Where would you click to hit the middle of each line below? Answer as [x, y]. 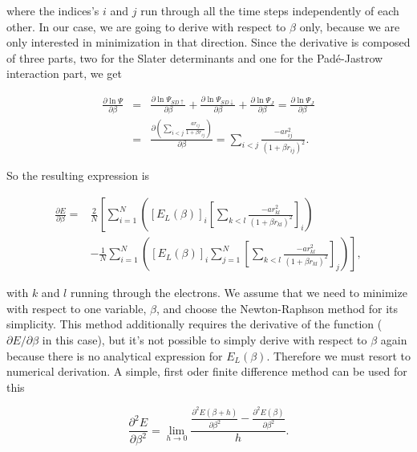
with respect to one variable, [77, 308]
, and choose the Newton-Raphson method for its [277, 308]
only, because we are [350, 26]
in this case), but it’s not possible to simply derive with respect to [204, 339]
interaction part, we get [64, 73]
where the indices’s [53, 10]
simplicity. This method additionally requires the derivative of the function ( [194, 324]
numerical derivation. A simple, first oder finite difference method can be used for [207, 371]
